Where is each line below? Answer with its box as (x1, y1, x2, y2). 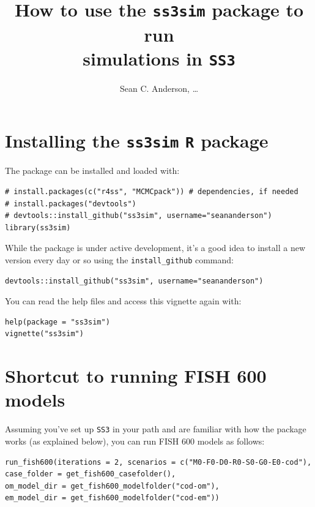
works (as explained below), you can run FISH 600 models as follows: (5, 434, 265, 447)
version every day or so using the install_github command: (5, 253, 234, 266)
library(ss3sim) (5, 223, 71, 232)
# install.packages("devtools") (5, 199, 136, 208)
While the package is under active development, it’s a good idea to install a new (5, 241, 306, 254)
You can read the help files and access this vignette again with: (5, 295, 242, 307)
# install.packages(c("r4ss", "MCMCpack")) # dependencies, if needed (5, 187, 298, 196)
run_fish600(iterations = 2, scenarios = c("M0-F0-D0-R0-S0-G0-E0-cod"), (5, 457, 312, 467)
